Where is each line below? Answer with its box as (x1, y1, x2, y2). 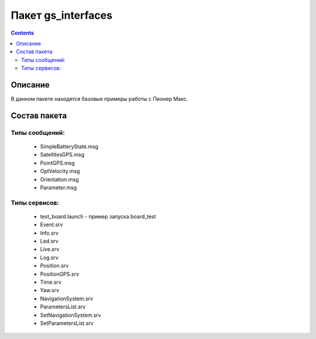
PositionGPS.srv (40, 270, 79, 277)
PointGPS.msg (40, 159, 75, 167)
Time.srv (40, 279, 61, 286)
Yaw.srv (40, 287, 60, 294)
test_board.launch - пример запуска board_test (40, 213, 156, 220)
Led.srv (40, 238, 59, 245)
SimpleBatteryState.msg (40, 143, 99, 150)
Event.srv (40, 221, 63, 228)
